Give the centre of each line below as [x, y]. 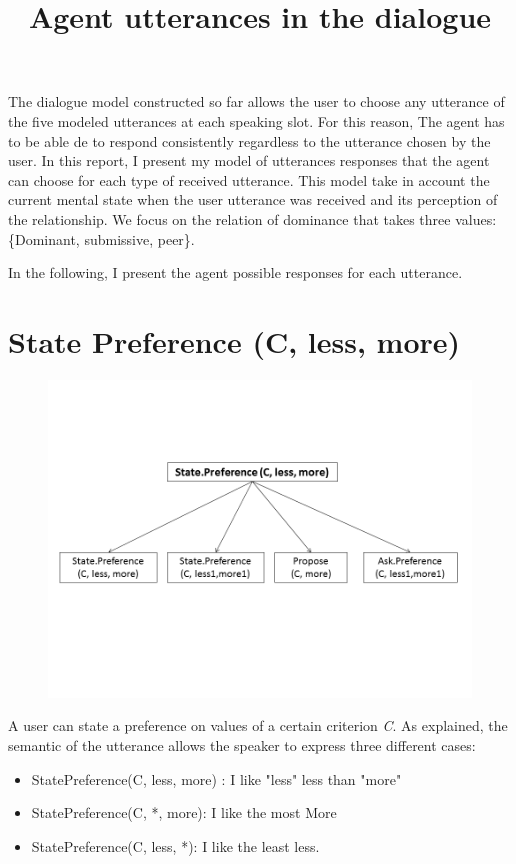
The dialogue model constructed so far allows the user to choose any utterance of [256, 101]
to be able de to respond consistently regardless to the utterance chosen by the [249, 140]
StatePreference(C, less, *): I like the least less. [175, 845]
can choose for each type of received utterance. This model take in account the [249, 179]
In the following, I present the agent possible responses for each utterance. [235, 272]
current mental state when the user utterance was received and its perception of [253, 199]
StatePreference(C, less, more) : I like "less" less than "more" [216, 778]
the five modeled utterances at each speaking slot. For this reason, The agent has [256, 120]
